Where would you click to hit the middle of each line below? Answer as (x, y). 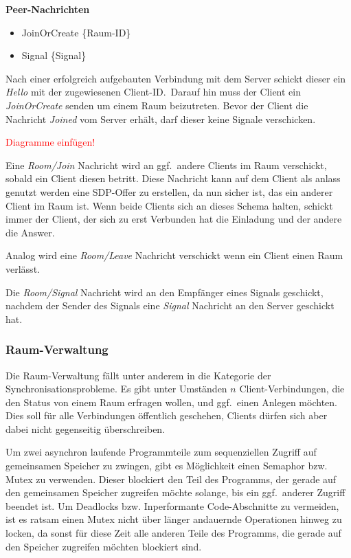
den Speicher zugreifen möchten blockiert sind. (104, 546)
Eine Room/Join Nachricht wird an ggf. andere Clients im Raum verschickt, (166, 165)
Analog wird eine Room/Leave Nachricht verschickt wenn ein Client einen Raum (174, 255)
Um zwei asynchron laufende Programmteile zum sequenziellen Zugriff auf (161, 452)
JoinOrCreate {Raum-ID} (76, 32)
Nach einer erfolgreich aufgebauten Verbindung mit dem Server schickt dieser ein (176, 78)
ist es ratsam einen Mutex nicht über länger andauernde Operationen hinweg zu (174, 519)
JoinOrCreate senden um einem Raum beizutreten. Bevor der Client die (157, 105)
